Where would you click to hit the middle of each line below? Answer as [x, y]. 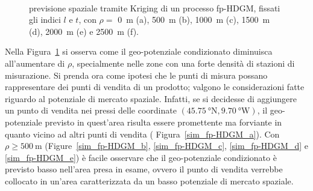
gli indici [45, 20]
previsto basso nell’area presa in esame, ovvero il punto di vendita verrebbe [144, 169]
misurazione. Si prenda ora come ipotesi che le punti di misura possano [136, 75]
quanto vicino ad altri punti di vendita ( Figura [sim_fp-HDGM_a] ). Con [142, 134]
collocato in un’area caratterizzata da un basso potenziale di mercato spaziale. [149, 180]
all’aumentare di [35, 63]
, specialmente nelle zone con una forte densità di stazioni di [183, 63]
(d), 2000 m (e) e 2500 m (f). [84, 31]
